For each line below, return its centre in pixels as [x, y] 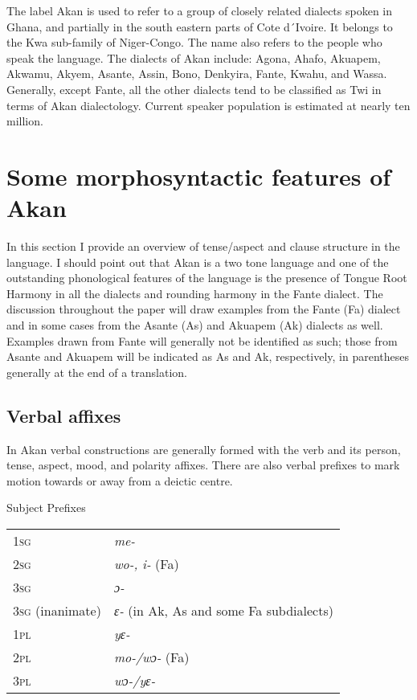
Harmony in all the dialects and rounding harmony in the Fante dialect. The [195, 293]
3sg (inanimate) [57, 610]
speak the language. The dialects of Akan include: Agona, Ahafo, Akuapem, [194, 57]
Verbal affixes [64, 415]
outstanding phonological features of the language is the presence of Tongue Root [207, 278]
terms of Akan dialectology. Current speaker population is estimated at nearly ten [208, 105]
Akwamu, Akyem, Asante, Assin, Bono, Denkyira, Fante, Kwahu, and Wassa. [197, 74]
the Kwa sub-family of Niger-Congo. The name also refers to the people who [194, 42]
